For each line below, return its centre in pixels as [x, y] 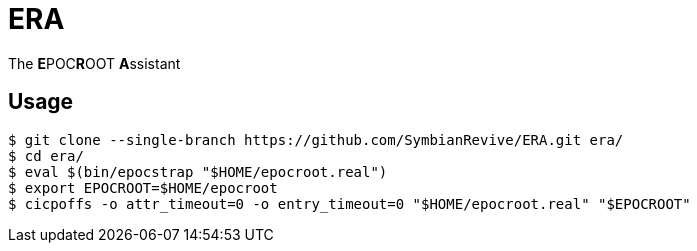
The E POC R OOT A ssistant [94, 63]
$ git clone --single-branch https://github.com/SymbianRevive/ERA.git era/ [316, 139]
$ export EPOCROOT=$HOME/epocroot [143, 187]
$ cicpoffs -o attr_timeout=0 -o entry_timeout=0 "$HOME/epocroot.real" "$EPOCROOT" [349, 203]
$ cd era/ [46, 155]
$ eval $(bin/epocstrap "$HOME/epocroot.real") [198, 171]
